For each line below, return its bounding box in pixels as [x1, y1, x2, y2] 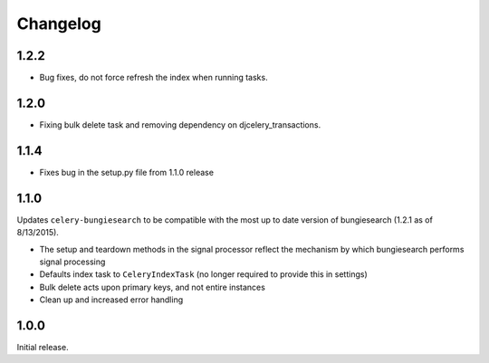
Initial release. [16, 342, 69, 353]
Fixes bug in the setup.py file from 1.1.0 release [39, 167, 215, 177]
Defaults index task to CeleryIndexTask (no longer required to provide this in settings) [39, 269, 369, 280]
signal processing [39, 256, 106, 267]
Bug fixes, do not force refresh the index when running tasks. [39, 72, 268, 83]
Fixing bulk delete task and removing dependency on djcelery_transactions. [39, 119, 321, 130]
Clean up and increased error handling [39, 294, 184, 305]
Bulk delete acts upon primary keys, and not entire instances [39, 282, 266, 292]
